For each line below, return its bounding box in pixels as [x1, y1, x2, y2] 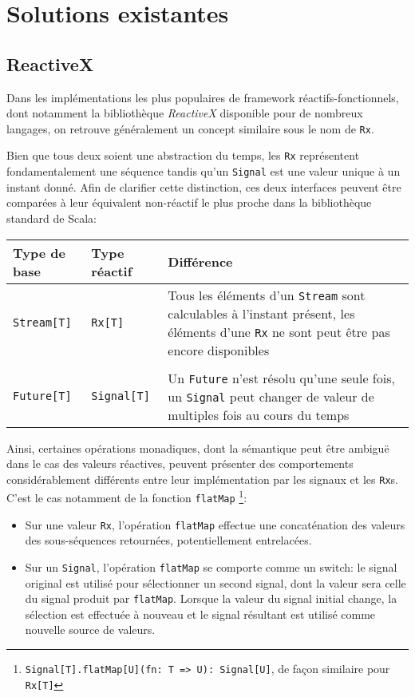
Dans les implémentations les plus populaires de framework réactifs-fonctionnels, [6, 89, 399, 105]
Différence [168, 252, 233, 271]
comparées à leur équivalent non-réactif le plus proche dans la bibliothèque [6, 194, 372, 211]
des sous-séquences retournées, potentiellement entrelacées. [25, 532, 312, 548]
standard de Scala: [6, 209, 97, 226]
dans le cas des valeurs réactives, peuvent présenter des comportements [6, 455, 354, 472]
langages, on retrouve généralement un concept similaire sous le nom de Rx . [6, 120, 374, 137]
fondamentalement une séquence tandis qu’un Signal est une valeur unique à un [6, 163, 401, 180]
